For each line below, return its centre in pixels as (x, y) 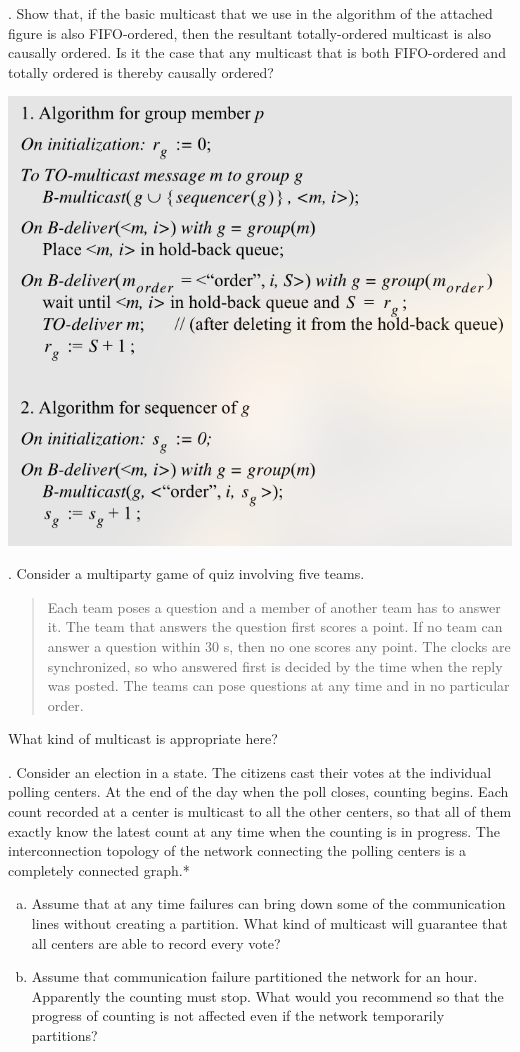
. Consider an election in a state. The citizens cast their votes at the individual (250, 771)
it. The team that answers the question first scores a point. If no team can (275, 626)
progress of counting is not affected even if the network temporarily (238, 1015)
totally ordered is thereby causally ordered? (141, 71)
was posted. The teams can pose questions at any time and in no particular (278, 685)
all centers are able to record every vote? (156, 942)
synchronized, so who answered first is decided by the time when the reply (275, 665)
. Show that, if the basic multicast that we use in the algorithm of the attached (250, 13)
